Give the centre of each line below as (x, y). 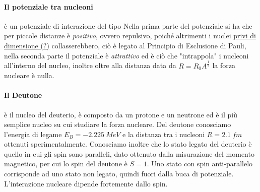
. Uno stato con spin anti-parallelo (200, 164)
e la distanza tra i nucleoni (164, 134)
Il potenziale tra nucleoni (49, 6)
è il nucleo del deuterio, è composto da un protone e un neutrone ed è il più (121, 114)
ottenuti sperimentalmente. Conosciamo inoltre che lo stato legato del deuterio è (128, 144)
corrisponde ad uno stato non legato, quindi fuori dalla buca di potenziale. (119, 174)
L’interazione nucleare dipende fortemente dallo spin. (86, 183)
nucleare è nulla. (29, 75)
